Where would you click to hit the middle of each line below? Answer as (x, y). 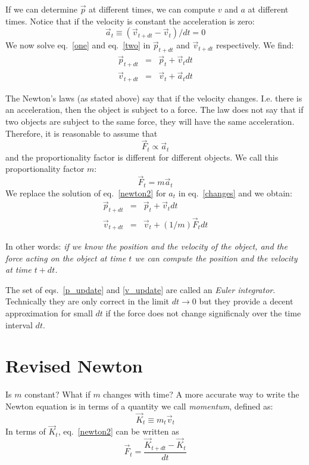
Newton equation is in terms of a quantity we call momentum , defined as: (139, 406)
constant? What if (57, 394)
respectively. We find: (255, 45)
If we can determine (41, 9)
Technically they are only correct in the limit (88, 301)
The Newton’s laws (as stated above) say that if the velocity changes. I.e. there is (154, 98)
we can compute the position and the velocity (216, 258)
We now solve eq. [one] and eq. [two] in (78, 45)
